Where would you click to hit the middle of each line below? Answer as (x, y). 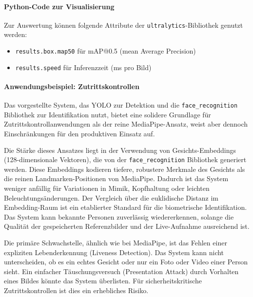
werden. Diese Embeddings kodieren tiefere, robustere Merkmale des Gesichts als (125, 169)
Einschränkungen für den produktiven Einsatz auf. (79, 133)
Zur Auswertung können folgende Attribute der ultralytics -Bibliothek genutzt (124, 25)
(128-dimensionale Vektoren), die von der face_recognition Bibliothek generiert (125, 159)
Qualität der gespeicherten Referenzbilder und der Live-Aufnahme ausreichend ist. (127, 226)
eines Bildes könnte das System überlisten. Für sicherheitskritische (103, 281)
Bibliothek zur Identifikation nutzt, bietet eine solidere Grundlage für (107, 114)
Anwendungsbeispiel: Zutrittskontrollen (72, 86)
